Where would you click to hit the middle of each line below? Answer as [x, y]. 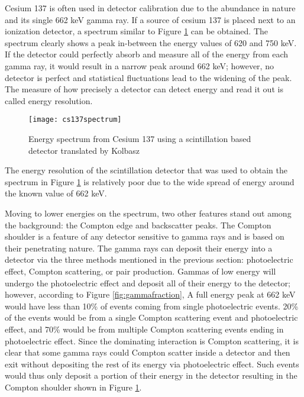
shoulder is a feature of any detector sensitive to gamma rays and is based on [145, 236]
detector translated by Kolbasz [84, 150]
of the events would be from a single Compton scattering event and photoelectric [151, 317]
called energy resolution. [49, 100]
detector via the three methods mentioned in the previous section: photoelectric [149, 259]
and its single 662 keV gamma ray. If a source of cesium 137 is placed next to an [150, 19]
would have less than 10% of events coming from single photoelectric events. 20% [152, 306]
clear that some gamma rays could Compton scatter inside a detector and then [148, 352]
